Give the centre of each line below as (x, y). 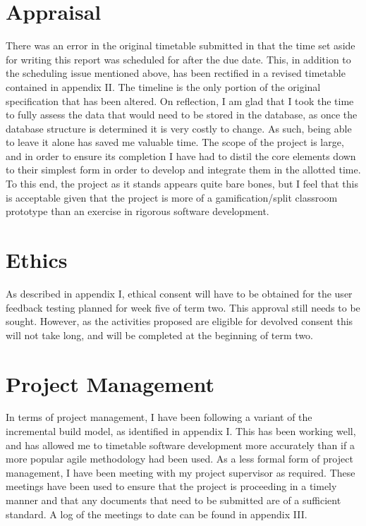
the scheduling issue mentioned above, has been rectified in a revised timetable (176, 73)
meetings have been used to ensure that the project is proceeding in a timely (171, 486)
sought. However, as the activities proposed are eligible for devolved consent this (179, 321)
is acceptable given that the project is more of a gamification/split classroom (172, 197)
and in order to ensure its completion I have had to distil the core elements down (181, 155)
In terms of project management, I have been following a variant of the (159, 417)
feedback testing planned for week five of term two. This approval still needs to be (183, 307)
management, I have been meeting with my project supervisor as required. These (181, 472)
